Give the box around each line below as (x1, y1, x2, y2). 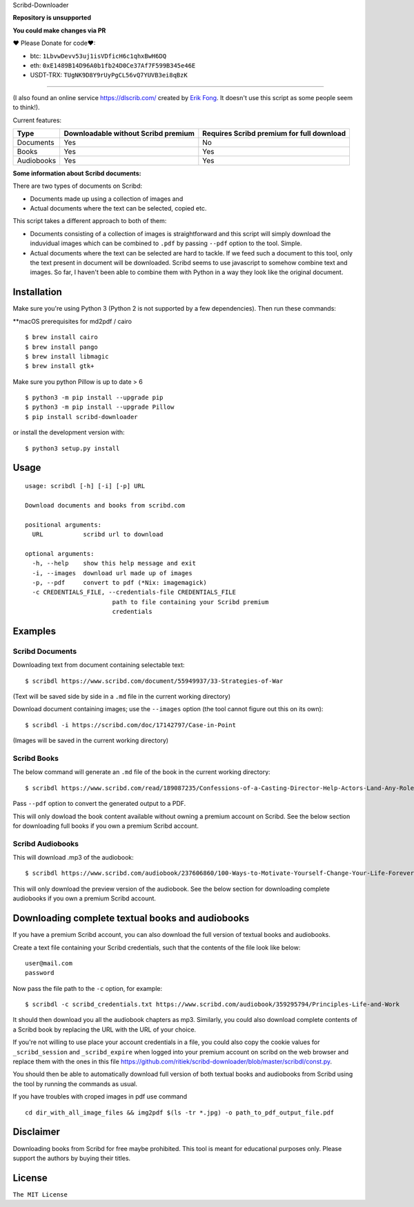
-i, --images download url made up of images (32, 569, 193, 577)
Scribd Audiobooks (12, 839, 79, 849)
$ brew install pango (25, 342, 98, 351)
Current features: (12, 116, 62, 124)
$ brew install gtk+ (25, 363, 95, 370)
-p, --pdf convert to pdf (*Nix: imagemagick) (32, 579, 207, 586)
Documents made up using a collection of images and (30, 194, 184, 203)
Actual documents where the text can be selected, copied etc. (30, 204, 207, 213)
